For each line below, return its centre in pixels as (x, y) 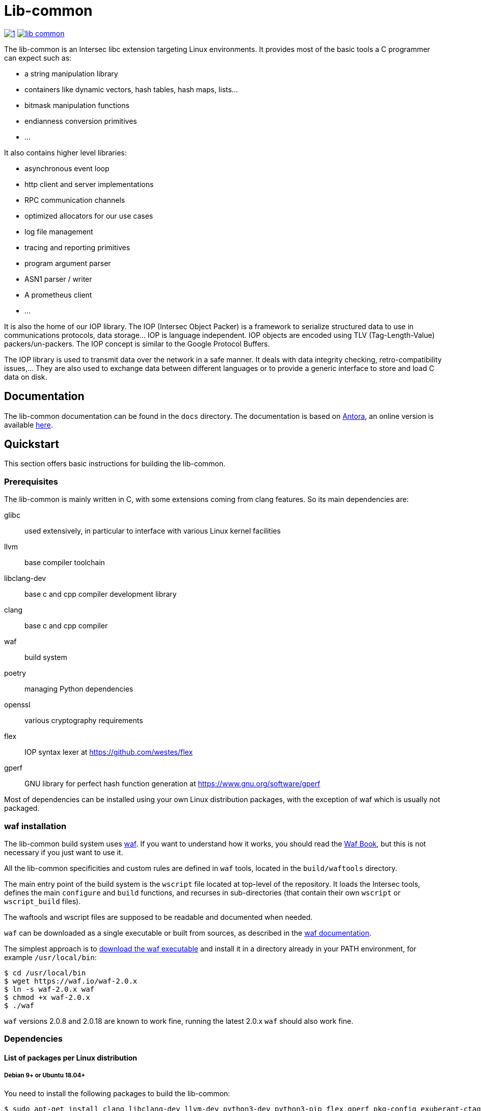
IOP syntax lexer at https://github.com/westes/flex (109, 752)
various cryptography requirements (84, 721)
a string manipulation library (71, 73)
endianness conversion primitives (81, 121)
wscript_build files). (43, 901)
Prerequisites (31, 481)
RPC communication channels (75, 200)
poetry (15, 673)
